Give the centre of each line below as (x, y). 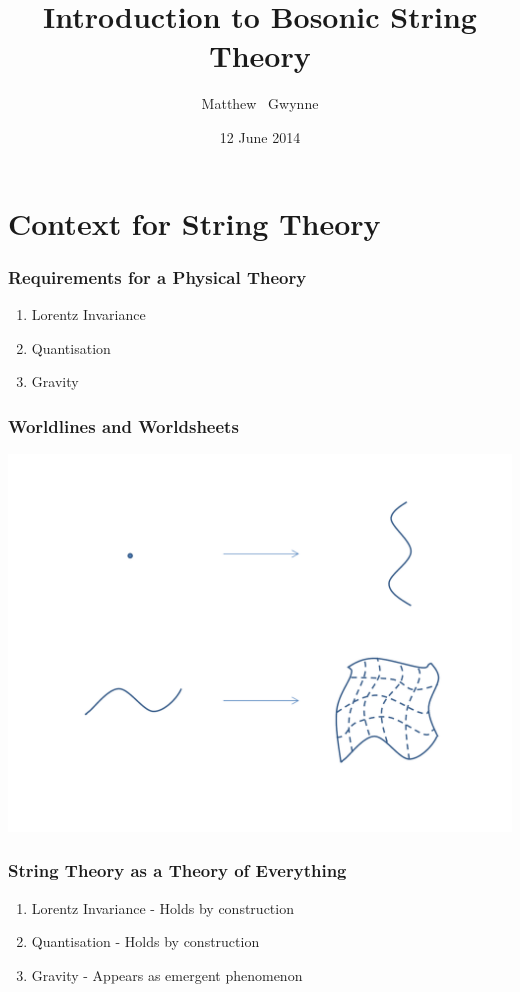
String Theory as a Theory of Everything (177, 870)
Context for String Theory (194, 222)
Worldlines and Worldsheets (123, 425)
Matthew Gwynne (260, 103)
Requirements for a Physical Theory (157, 276)
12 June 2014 (260, 136)
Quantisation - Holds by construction (145, 941)
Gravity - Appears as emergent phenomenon (167, 974)
